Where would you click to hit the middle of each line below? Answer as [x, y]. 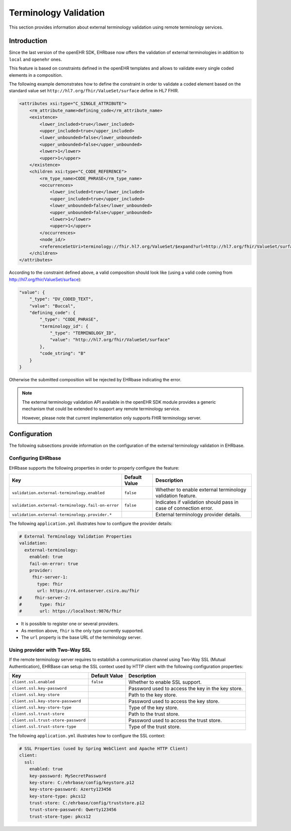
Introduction [28, 41]
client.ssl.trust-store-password [49, 721]
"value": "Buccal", [53, 306]
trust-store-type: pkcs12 [60, 816]
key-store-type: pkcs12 [57, 796]
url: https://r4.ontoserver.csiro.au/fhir [88, 591]
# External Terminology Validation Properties [75, 536]
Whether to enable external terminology [201, 490]
